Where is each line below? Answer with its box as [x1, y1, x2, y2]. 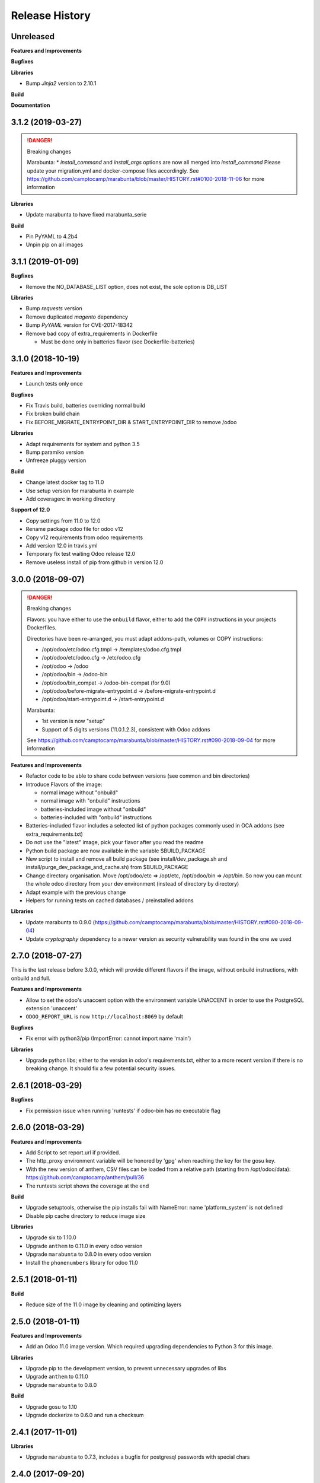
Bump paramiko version [25, 448, 84, 456]
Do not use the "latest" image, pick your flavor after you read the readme [25, 839, 204, 846]
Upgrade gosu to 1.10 [25, 1403, 77, 1410]
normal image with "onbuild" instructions [40, 797, 140, 804]
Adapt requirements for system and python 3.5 [25, 440, 140, 447]
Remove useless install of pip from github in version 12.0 [25, 558, 164, 566]
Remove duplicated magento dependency [25, 313, 129, 320]
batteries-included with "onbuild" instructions [40, 814, 152, 821]
